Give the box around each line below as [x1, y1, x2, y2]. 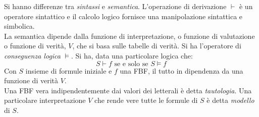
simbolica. [4, 21, 35, 31]
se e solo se [114, 60, 148, 68]
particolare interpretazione [4, 95, 86, 105]
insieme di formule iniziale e [25, 65, 112, 76]
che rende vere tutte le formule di [94, 95, 198, 105]
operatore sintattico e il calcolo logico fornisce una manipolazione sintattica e [4, 11, 243, 21]
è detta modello [206, 95, 254, 105]
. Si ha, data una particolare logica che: [71, 50, 193, 61]
